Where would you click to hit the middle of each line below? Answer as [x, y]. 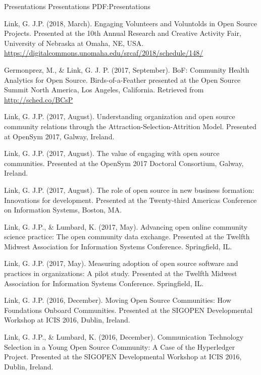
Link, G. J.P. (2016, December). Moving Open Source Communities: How [118, 300]
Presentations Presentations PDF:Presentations [77, 6]
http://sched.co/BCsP [39, 99]
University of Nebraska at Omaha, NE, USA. [74, 43]
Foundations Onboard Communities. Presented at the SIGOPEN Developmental [128, 310]
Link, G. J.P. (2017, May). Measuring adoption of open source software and [121, 263]
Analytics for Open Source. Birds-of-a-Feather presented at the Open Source [122, 79]
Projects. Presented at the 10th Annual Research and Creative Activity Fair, [123, 33]
